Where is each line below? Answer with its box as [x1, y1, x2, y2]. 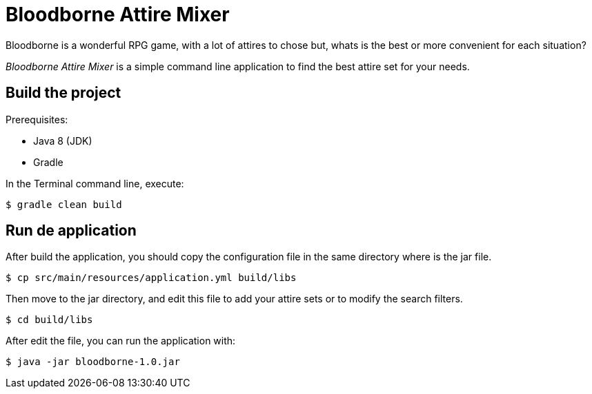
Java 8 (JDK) [33, 134, 92, 147]
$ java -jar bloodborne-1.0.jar [6, 356, 180, 368]
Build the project [6, 84, 121, 102]
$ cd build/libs [6, 314, 93, 326]
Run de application [6, 222, 137, 240]
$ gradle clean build [6, 198, 122, 210]
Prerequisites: [6, 113, 68, 125]
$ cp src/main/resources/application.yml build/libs [6, 272, 297, 284]
